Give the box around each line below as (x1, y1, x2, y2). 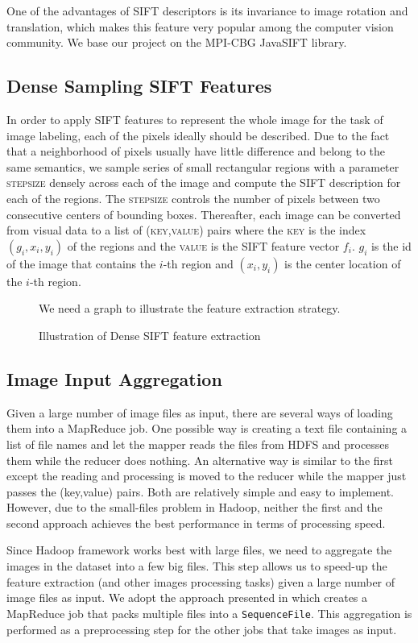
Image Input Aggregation (6, 366, 222, 391)
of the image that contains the (6, 255, 156, 272)
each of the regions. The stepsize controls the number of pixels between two (6, 189, 380, 206)
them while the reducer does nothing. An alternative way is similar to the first (6, 451, 393, 468)
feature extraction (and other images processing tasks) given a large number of (6, 573, 395, 590)
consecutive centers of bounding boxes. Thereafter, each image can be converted (6, 205, 401, 222)
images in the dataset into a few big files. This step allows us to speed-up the (6, 558, 387, 575)
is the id (370, 237, 412, 254)
